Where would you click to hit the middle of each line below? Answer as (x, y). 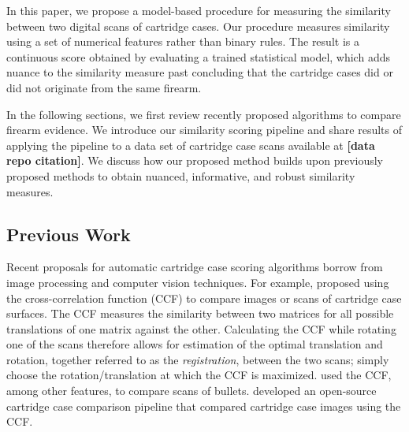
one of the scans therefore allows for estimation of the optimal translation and (195, 344)
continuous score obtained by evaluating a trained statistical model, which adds (198, 56)
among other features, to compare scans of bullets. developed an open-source (191, 391)
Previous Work (69, 234)
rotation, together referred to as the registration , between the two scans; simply (198, 359)
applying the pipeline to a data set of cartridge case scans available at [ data (191, 145)
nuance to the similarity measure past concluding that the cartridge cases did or (200, 72)
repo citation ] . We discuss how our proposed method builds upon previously (195, 160)
